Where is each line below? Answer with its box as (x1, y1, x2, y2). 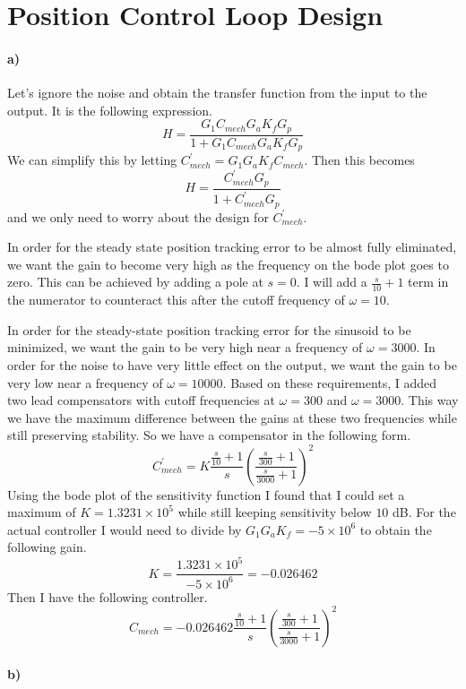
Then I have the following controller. (7, 587, 208, 606)
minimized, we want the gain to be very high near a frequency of (7, 338, 363, 357)
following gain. (7, 538, 87, 556)
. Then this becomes (304, 151, 415, 169)
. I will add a (296, 272, 367, 291)
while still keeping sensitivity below (177, 503, 372, 521)
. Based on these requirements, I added (222, 373, 437, 392)
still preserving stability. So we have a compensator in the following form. (7, 426, 411, 444)
